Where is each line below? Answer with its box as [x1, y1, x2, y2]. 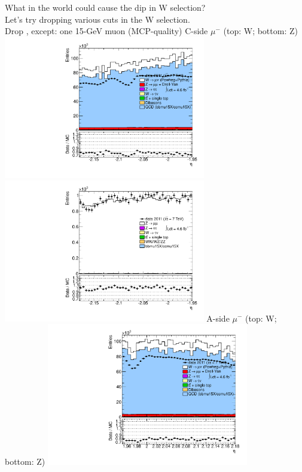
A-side [206, 311, 230, 324]
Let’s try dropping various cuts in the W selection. [5, 13, 190, 25]
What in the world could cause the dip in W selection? [5, 1, 206, 13]
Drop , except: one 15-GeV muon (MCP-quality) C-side [5, 25, 208, 37]
